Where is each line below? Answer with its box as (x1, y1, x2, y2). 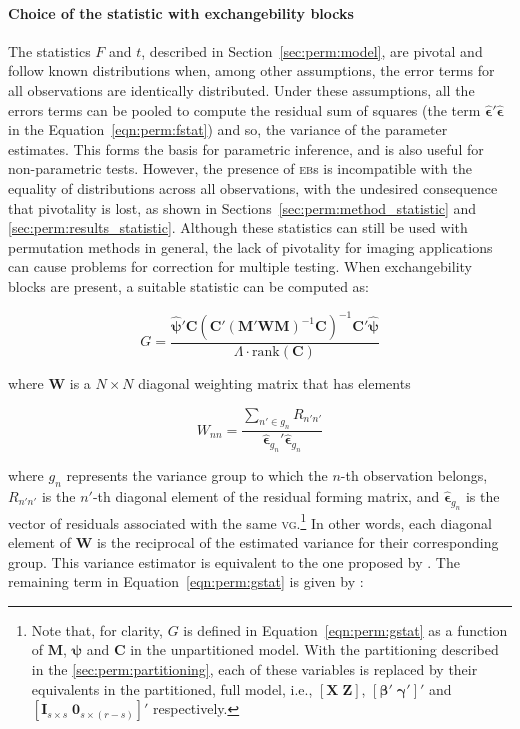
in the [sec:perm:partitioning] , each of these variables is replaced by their (31, 659, 478, 679)
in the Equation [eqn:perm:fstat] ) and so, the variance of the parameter (8, 119, 448, 140)
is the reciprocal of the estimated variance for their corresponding (96, 532, 499, 553)
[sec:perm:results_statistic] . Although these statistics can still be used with (8, 217, 468, 238)
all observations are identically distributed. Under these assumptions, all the (8, 79, 475, 100)
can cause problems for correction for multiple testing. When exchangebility (8, 256, 472, 277)
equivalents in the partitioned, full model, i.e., (31, 678, 313, 699)
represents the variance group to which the (66, 465, 328, 486)
